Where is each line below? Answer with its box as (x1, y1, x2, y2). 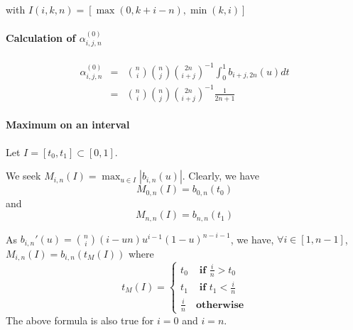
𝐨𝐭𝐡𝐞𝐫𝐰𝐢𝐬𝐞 (196, 299, 244, 310)
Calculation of (6, 31, 76, 45)
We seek (6, 168, 41, 183)
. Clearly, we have (182, 168, 259, 183)
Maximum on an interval (6, 117, 130, 132)
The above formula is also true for (6, 312, 154, 327)
